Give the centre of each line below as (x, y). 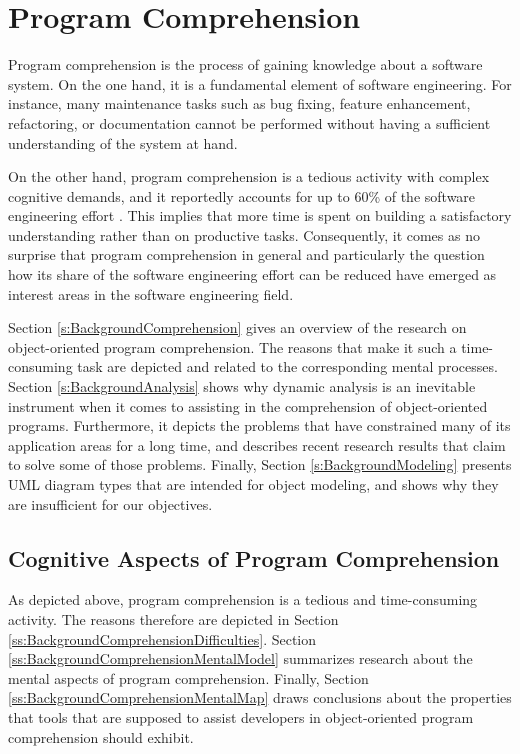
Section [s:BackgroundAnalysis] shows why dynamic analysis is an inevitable (242, 386)
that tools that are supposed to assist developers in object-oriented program (241, 716)
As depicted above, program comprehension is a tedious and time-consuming (243, 599)
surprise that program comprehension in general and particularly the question (246, 254)
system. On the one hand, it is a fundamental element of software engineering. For (260, 83)
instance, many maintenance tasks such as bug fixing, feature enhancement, (239, 103)
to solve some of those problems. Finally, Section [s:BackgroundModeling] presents (260, 464)
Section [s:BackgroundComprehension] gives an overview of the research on (237, 327)
